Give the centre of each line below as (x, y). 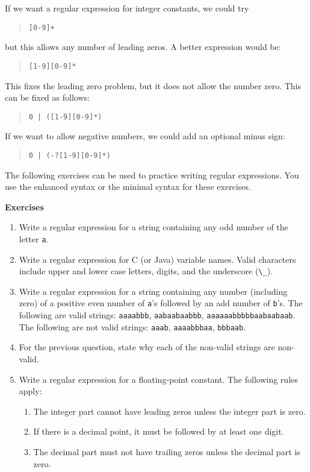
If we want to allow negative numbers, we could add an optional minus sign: (145, 136)
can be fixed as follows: (47, 97)
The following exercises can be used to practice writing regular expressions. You (152, 175)
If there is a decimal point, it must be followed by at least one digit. (159, 431)
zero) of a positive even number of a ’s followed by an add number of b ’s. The (161, 303)
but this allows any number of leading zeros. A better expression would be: (143, 47)
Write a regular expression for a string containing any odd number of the (153, 227)
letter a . (34, 238)
